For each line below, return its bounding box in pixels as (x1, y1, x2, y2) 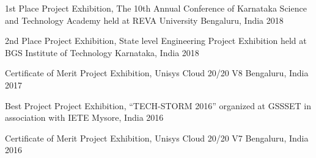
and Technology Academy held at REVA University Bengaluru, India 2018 (5, 13, 284, 26)
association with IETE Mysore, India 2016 (5, 111, 164, 124)
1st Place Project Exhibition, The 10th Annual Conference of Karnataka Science (5, 2, 307, 14)
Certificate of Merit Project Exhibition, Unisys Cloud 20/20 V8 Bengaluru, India (5, 66, 309, 79)
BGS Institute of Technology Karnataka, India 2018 (5, 46, 199, 59)
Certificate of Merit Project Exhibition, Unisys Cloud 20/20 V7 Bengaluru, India (5, 131, 309, 144)
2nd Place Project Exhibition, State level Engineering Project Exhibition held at (5, 34, 307, 47)
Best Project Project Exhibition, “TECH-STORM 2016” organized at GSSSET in (5, 99, 312, 112)
